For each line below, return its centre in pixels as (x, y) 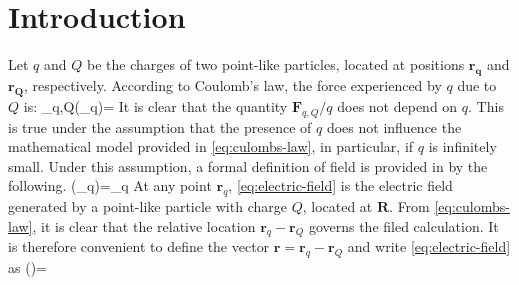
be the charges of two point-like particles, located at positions (275, 64)
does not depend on (397, 105)
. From (409, 206)
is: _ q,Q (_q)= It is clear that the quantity (155, 105)
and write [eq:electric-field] (429, 246)
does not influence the (394, 126)
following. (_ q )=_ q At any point (110, 185)
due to (477, 84)
